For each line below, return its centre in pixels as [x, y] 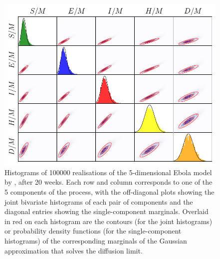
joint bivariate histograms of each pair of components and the [99, 201]
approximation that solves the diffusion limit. [74, 250]
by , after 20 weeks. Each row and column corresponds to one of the [109, 182]
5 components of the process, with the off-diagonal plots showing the [110, 192]
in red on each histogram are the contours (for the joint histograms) [109, 221]
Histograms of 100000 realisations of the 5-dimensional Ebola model [108, 172]
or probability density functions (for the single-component [93, 231]
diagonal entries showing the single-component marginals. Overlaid [107, 211]
